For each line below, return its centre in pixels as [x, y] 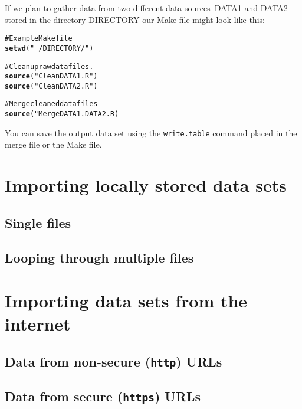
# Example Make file [39, 39]
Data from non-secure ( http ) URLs [114, 361]
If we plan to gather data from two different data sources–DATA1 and [132, 8]
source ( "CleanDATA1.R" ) [51, 76]
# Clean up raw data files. [49, 66]
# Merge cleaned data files [51, 104]
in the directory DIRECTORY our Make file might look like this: [147, 19]
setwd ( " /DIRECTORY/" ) [49, 48]
